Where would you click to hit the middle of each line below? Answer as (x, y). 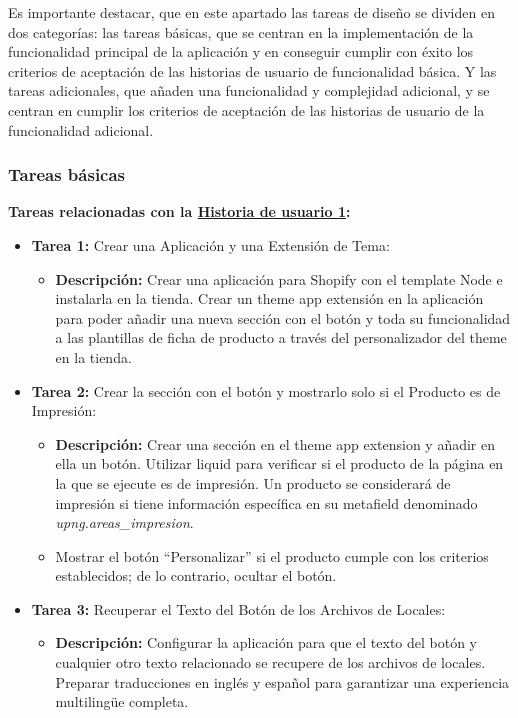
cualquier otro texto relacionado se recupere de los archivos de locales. (270, 662)
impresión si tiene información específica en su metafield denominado (266, 502)
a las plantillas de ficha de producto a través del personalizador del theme (281, 337)
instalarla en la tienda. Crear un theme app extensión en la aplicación (269, 298)
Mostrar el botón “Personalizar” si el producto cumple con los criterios (272, 555)
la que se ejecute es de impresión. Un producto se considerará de (253, 482)
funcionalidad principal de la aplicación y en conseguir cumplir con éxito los (241, 51)
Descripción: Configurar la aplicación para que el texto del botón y (266, 642)
